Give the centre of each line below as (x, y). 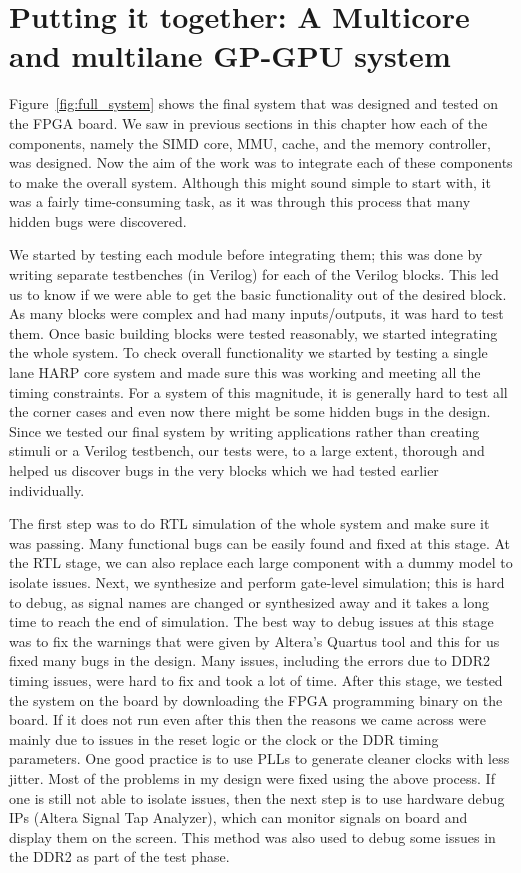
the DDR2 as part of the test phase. (119, 856)
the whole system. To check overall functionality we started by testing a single (248, 352)
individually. (47, 489)
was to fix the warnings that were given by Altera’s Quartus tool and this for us (254, 640)
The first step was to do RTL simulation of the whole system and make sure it (249, 523)
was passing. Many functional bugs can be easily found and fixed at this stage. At (260, 542)
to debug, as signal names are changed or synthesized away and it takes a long (249, 601)
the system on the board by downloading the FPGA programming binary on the (256, 699)
